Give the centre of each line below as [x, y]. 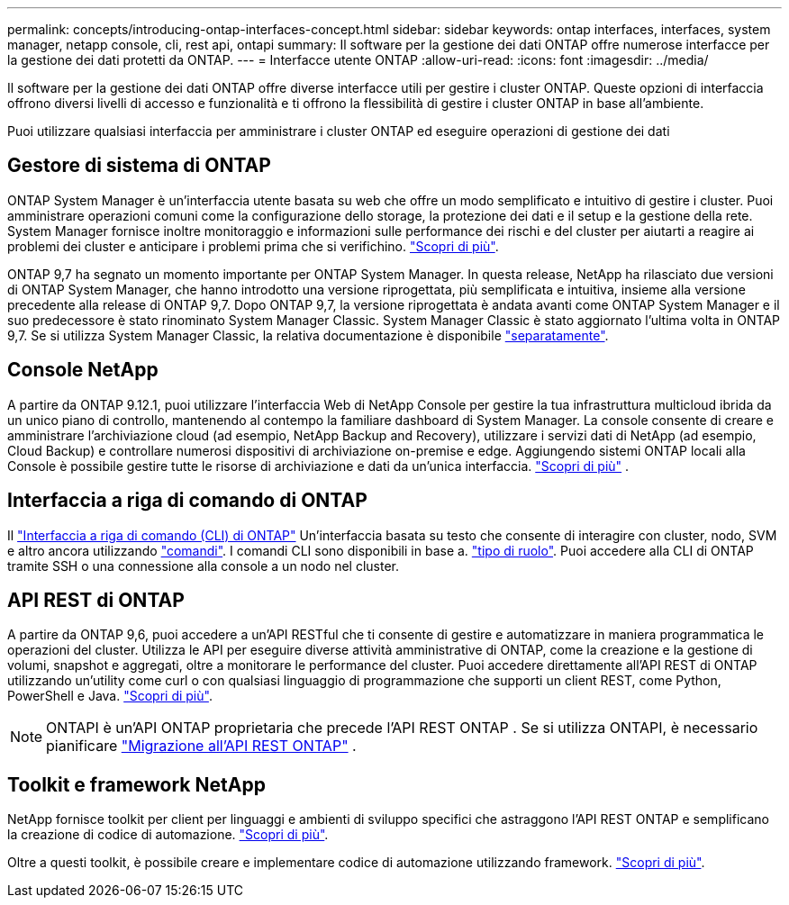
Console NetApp [83, 370]
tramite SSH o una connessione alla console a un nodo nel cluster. [204, 566]
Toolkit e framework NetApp [136, 784]
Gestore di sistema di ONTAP [139, 166]
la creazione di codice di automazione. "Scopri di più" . [168, 835]
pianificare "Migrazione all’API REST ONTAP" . [201, 746]
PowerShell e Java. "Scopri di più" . [110, 696]
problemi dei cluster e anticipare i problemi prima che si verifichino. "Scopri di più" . [253, 246]
